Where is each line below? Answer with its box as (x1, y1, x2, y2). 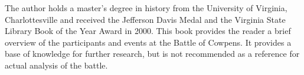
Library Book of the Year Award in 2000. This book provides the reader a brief (5, 25, 291, 37)
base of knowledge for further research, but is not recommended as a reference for (5, 47, 300, 60)
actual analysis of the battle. (5, 59, 108, 71)
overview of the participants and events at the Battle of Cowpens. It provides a (5, 36, 292, 48)
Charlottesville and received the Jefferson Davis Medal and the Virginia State (5, 13, 286, 25)
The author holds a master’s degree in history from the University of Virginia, (5, 2, 287, 13)
